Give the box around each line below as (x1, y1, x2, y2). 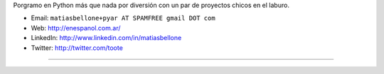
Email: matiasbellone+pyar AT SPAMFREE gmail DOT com (31, 14, 216, 23)
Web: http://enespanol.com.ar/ (31, 23, 121, 32)
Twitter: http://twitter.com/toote (31, 43, 124, 52)
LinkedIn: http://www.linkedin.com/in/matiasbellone (31, 34, 182, 42)
